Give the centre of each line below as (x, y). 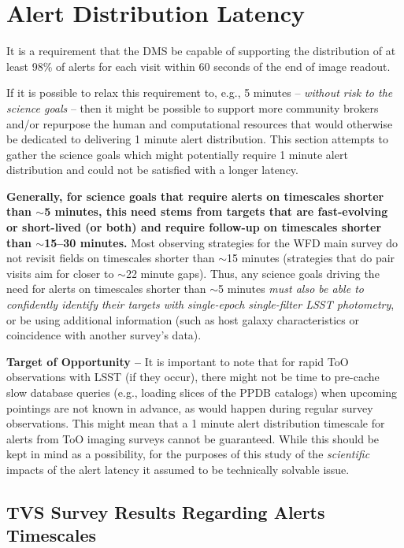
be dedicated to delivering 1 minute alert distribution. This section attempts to (197, 139)
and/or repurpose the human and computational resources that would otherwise (200, 123)
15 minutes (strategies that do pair (311, 258)
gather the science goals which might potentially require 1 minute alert (177, 154)
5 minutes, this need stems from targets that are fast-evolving (216, 211)
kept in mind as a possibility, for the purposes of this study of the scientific (188, 454)
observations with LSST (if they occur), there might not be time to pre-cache (193, 377)
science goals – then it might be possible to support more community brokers (193, 107)
